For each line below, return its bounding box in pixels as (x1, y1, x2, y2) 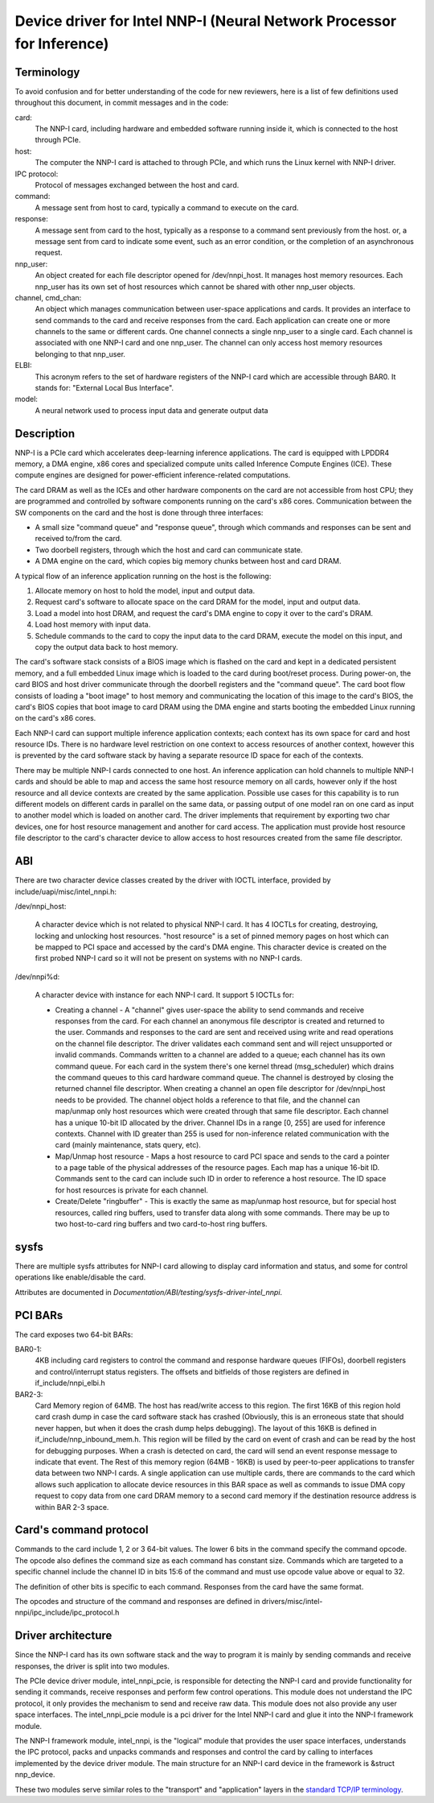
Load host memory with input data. (35, 620, 151, 630)
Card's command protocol (14, 1523, 149, 1537)
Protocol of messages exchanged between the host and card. (35, 180, 240, 189)
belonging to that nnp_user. (35, 349, 126, 358)
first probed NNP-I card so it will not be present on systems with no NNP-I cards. (35, 953, 303, 963)
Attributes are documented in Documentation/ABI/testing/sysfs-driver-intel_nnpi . (14, 1287, 283, 1296)
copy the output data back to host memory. (35, 642, 178, 651)
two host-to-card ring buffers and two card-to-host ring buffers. (55, 1219, 268, 1229)
